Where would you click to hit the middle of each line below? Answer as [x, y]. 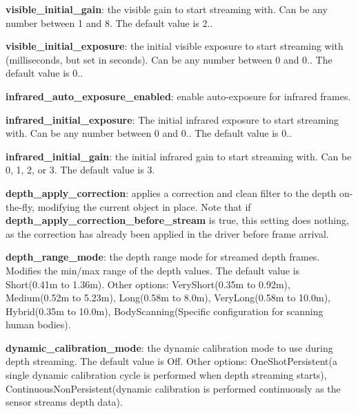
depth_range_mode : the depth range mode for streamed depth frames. [163, 257]
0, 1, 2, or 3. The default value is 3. [80, 170]
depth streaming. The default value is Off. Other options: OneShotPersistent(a [171, 361]
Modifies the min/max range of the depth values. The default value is [153, 270]
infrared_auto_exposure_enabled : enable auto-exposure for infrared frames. [178, 96]
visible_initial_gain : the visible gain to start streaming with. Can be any [167, 9]
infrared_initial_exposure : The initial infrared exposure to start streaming [172, 119]
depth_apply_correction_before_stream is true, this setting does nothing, [177, 220]
